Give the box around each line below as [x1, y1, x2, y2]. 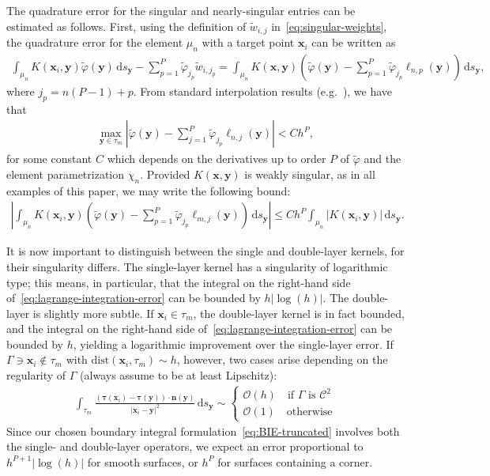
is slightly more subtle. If [32, 304, 154, 321]
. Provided [140, 165, 190, 182]
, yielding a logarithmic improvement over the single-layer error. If [73, 335, 394, 352]
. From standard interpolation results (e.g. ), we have [133, 82, 393, 99]
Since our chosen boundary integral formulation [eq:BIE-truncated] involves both [6, 422, 400, 439]
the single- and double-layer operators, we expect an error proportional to [6, 438, 364, 455]
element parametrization [6, 165, 125, 182]
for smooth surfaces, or [87, 453, 198, 470]
